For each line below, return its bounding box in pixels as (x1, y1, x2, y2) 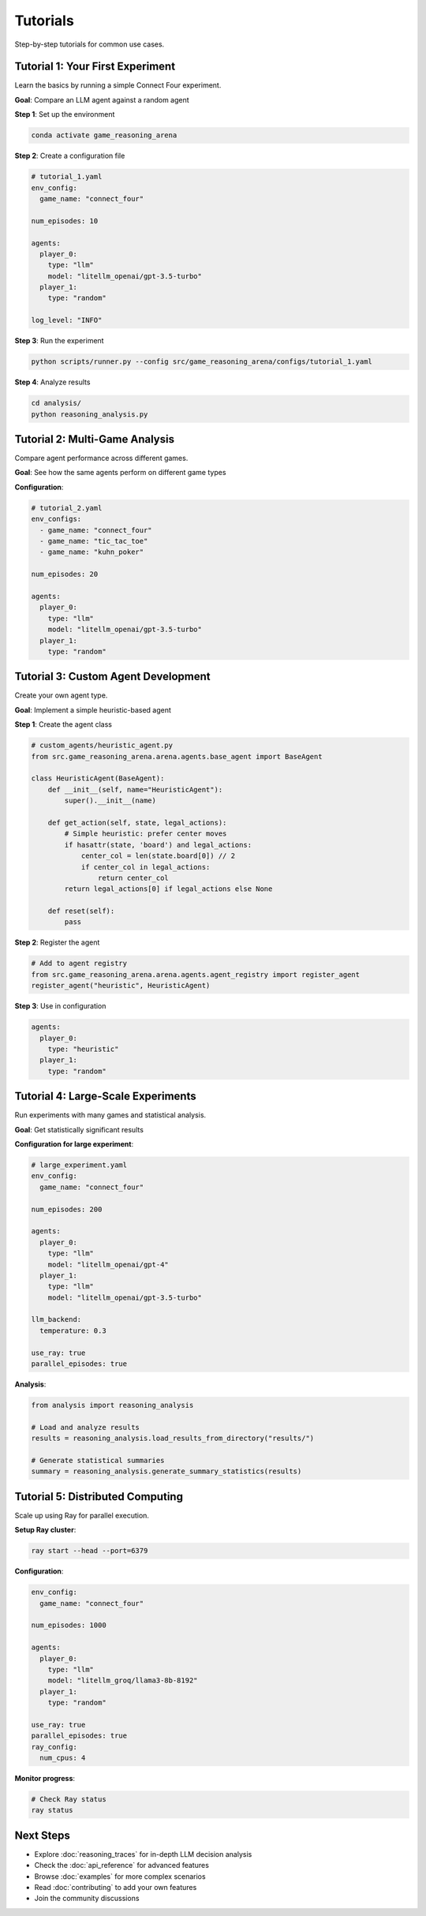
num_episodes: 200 (31, 1204, 103, 1214)
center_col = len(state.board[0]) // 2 (80, 851, 236, 860)
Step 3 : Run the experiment (14, 336, 104, 346)
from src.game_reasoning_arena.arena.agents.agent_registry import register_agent (31, 970, 361, 979)
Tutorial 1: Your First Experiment (14, 60, 176, 73)
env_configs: (31, 515, 82, 524)
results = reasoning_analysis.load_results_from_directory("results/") (31, 1434, 315, 1443)
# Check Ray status (31, 1795, 106, 1804)
